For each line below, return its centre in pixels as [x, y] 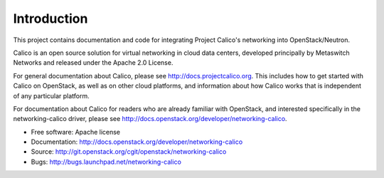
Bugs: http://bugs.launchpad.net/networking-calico [106, 162]
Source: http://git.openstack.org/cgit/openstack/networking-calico [129, 152]
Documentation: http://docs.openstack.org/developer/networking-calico [137, 142]
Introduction [50, 19]
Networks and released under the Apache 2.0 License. [93, 63]
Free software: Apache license [76, 132]
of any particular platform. [52, 95]
